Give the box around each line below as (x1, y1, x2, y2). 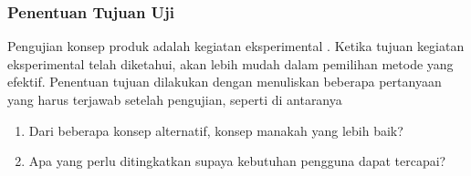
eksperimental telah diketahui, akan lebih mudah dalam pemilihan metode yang (7, 54, 454, 73)
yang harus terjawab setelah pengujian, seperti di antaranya (7, 90, 342, 109)
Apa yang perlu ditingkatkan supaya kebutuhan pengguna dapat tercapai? (28, 151, 446, 171)
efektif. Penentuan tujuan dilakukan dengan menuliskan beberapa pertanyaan (7, 72, 442, 91)
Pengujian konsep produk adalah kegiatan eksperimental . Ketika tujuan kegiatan (7, 36, 465, 56)
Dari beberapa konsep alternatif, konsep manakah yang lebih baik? (28, 120, 403, 140)
